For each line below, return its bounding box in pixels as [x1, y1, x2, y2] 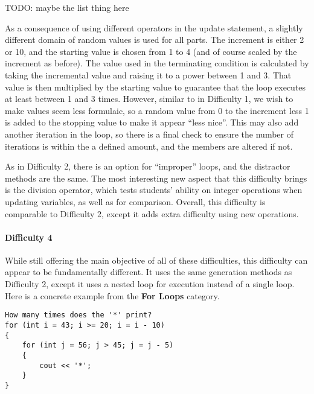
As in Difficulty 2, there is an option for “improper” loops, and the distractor [5, 160, 290, 173]
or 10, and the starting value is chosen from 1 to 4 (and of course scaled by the [5, 45, 297, 57]
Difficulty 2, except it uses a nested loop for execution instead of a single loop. [5, 278, 295, 290]
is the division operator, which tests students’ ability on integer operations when [5, 183, 303, 196]
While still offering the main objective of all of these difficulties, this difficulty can [5, 253, 308, 266]
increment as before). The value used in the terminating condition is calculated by [5, 57, 309, 69]
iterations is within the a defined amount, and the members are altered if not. [5, 139, 293, 152]
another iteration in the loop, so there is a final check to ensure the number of [5, 127, 293, 140]
